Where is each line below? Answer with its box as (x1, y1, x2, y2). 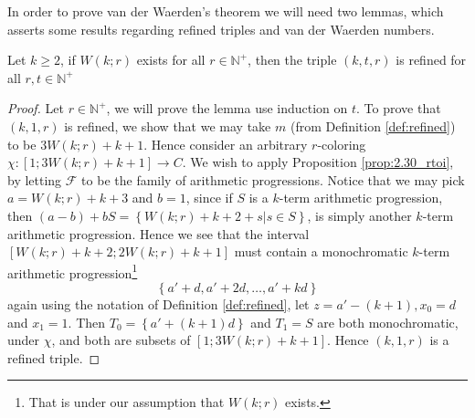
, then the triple (248, 50, 337, 69)
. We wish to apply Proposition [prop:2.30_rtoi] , (182, 152, 454, 172)
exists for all (136, 50, 206, 69)
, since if (185, 188, 233, 207)
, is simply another (307, 205, 412, 225)
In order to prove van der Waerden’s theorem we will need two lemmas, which (7, 2, 444, 20)
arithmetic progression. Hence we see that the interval (7, 224, 310, 243)
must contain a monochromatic (234, 242, 408, 261)
